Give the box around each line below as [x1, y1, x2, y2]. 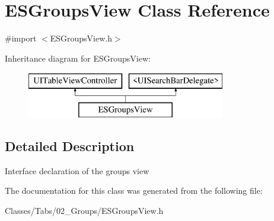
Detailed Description [5, 136, 135, 155]
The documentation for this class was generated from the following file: [5, 184, 263, 197]
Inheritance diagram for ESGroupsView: [5, 52, 151, 64]
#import [5, 32, 37, 44]
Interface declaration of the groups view [5, 164, 149, 177]
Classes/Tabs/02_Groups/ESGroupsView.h [5, 204, 164, 216]
